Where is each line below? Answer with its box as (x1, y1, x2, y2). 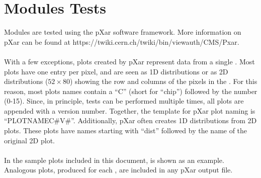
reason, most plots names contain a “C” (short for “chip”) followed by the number (4, 85, 257, 96)
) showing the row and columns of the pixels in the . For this (69, 76, 257, 86)
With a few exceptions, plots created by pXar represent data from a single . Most (4, 56, 255, 66)
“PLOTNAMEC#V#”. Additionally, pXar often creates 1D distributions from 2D (4, 115, 257, 126)
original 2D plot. (4, 135, 55, 145)
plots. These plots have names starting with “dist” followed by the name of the (4, 125, 247, 136)
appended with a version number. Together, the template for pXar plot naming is (4, 105, 255, 116)
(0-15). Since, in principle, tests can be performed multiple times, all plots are (4, 96, 244, 106)
